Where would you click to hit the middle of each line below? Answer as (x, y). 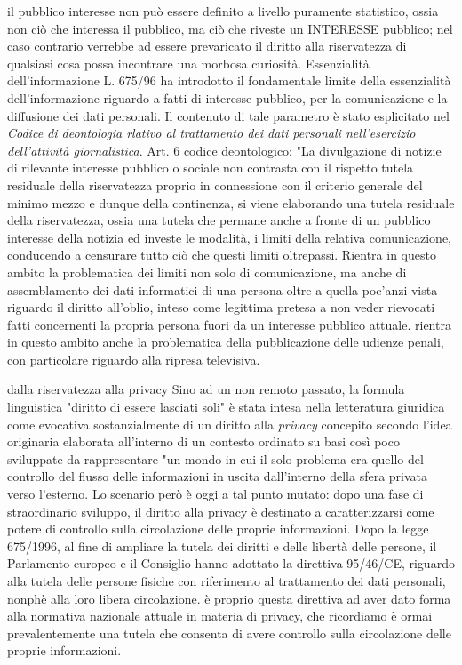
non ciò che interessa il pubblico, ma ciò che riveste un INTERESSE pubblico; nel (230, 28)
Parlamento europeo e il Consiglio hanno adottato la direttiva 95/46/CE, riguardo (231, 563)
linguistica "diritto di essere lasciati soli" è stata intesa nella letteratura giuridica (226, 407)
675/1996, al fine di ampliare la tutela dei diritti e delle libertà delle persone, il (222, 545)
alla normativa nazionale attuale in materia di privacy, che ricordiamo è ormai (220, 616)
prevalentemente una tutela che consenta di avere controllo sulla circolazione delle (229, 633)
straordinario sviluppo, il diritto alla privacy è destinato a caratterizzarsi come (221, 511)
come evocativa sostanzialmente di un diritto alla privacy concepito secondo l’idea (230, 424)
